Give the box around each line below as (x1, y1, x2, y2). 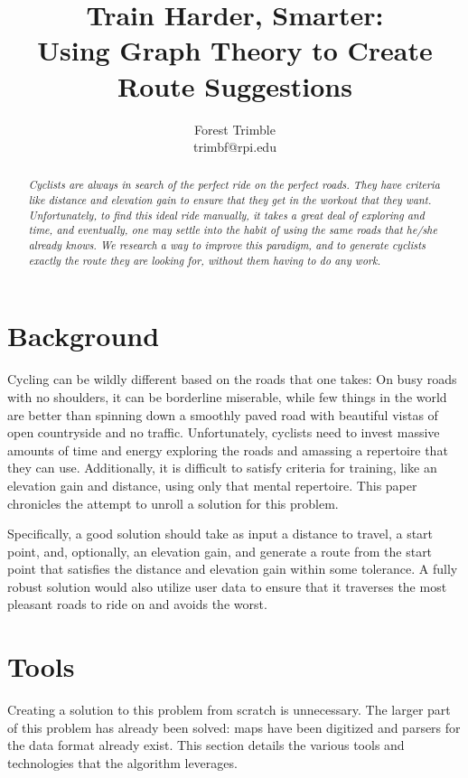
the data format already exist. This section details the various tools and (7, 736, 405, 755)
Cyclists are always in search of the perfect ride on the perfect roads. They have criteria (28, 177, 440, 192)
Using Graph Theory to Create (37, 32, 433, 69)
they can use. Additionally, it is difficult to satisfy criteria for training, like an (7, 458, 437, 477)
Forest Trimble (194, 119, 276, 138)
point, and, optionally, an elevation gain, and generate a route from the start (7, 541, 433, 560)
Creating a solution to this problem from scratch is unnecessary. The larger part (7, 700, 451, 719)
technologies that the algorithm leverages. (7, 753, 238, 772)
